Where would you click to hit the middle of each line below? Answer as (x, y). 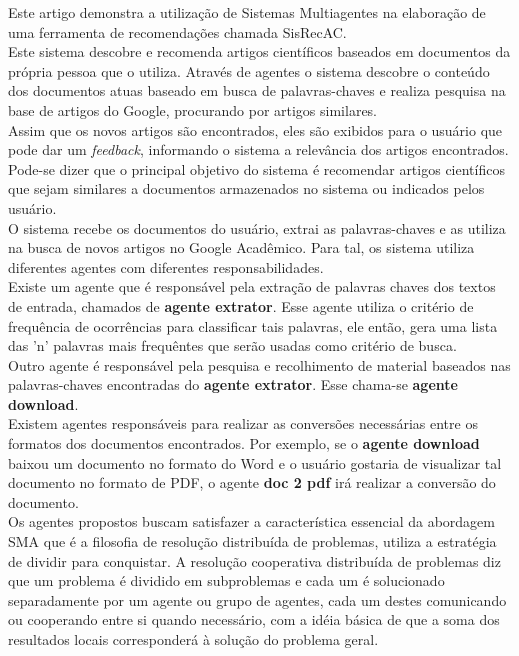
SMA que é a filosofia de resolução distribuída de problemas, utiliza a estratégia (252, 541)
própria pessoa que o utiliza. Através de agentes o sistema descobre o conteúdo (249, 70)
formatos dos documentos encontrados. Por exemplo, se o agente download (244, 443)
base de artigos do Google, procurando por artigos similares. (193, 109)
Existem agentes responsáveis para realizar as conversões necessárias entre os (243, 423)
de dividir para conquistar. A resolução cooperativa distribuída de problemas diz (254, 560)
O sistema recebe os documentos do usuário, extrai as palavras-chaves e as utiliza (257, 227)
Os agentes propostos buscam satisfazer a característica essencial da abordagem (252, 521)
